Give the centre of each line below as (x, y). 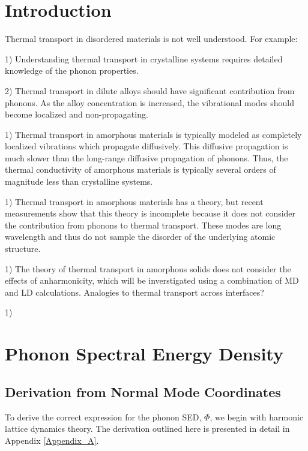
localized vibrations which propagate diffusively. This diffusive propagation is (146, 146)
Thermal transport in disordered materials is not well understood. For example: (151, 39)
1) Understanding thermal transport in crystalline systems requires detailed (144, 58)
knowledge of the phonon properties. (72, 70)
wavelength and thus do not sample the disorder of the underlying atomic (140, 237)
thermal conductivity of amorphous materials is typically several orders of (140, 169)
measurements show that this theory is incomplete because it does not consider (150, 213)
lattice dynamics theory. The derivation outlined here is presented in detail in (147, 429)
